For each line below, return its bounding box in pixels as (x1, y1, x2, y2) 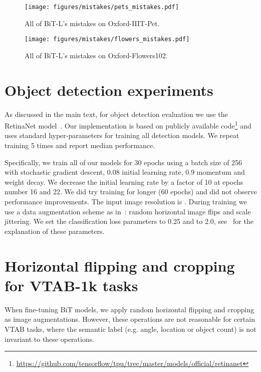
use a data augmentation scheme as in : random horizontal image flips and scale (5, 206, 251, 216)
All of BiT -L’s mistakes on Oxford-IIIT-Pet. (25, 18, 160, 28)
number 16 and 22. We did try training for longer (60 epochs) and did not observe (5, 186, 257, 197)
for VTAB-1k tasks (5, 275, 138, 295)
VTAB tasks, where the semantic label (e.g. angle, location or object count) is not (5, 323, 256, 334)
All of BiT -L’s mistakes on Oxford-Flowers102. (25, 50, 168, 60)
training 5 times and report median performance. (5, 140, 155, 151)
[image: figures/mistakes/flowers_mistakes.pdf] (25, 36, 190, 43)
